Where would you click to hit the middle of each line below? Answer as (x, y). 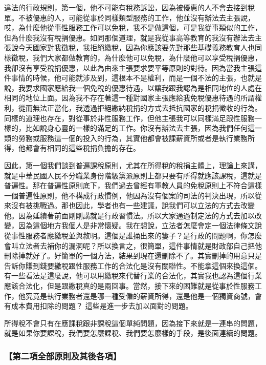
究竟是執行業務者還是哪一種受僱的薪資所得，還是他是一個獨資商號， (140, 296)
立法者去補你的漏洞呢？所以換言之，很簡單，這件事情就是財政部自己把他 (140, 245)
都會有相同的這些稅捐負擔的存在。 (83, 148)
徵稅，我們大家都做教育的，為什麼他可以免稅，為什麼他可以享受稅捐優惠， (136, 57)
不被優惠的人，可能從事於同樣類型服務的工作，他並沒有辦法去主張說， (136, 17)
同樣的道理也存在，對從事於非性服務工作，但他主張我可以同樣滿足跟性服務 (129, 118)
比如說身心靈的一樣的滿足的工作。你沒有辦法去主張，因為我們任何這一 (143, 128)
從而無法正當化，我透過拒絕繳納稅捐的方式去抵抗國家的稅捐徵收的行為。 (140, 107)
